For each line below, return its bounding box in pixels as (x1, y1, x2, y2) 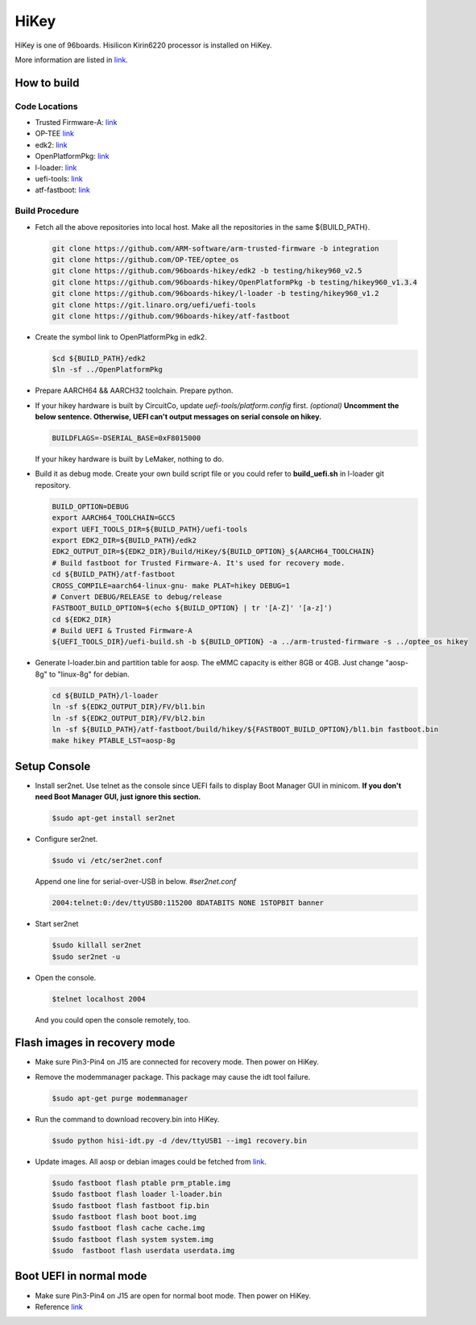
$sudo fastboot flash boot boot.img (52, 1212, 197, 1221)
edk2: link (35, 140, 68, 149)
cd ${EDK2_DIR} (52, 615, 112, 624)
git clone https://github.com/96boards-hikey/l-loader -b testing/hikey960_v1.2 (52, 289, 379, 298)
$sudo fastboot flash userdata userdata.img (52, 1246, 235, 1256)
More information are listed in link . (14, 55, 128, 65)
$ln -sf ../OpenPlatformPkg (52, 365, 163, 374)
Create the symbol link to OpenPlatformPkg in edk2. (35, 331, 207, 342)
